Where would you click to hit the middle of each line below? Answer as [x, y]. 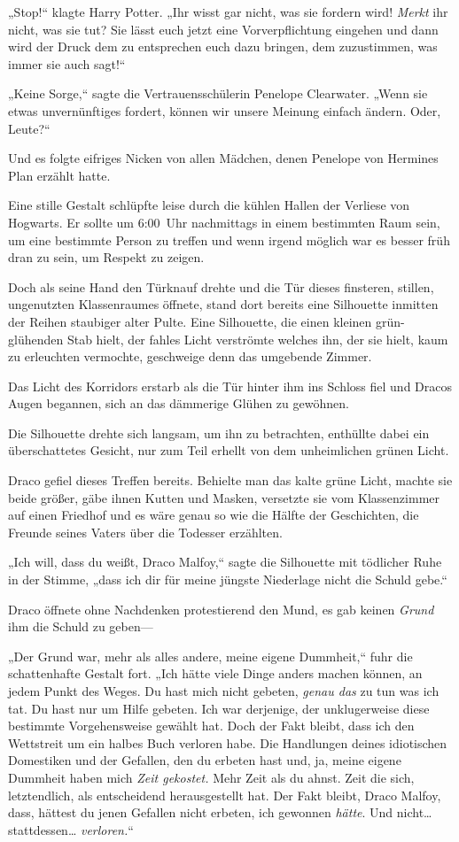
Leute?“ [29, 128]
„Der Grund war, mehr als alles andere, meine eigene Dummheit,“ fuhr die [210, 656]
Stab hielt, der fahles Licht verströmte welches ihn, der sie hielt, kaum [257, 339]
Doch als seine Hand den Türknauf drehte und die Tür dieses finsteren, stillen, [221, 286]
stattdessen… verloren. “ [71, 829]
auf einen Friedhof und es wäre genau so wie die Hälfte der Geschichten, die [214, 515]
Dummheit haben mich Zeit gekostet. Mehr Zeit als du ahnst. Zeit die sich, [211, 777]
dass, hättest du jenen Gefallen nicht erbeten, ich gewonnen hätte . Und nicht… [220, 812]
